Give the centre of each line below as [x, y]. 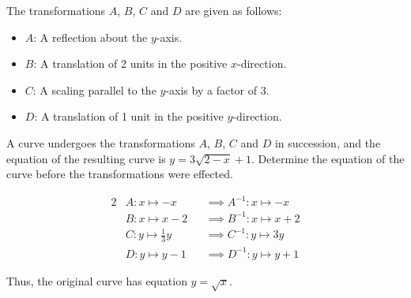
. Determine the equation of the [328, 158]
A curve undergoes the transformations [101, 142]
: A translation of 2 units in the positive [130, 63]
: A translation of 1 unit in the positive [129, 116]
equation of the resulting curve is [86, 158]
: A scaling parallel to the [94, 89]
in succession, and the [328, 142]
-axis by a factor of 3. [217, 89]
